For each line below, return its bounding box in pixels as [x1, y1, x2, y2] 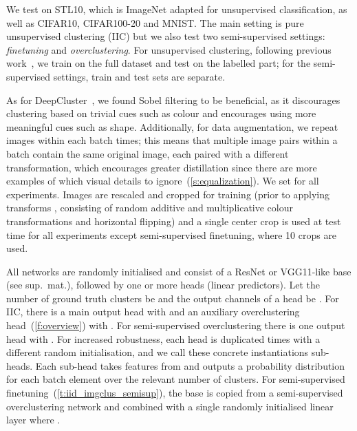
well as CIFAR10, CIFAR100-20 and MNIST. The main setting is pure [6, 15, 304, 30]
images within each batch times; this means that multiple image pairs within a [6, 133, 338, 147]
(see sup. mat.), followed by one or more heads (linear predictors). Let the [6, 277, 321, 292]
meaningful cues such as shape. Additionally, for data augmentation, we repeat [6, 119, 338, 134]
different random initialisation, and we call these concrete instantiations [6, 345, 309, 359]
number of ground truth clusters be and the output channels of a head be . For [6, 291, 339, 305]
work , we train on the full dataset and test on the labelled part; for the [6, 56, 311, 70]
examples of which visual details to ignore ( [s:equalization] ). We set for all [6, 174, 319, 188]
